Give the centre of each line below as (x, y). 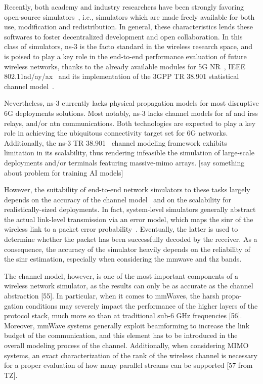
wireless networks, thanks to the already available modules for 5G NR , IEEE (125, 66)
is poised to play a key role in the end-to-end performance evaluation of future (125, 56)
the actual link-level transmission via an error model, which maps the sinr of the (129, 219)
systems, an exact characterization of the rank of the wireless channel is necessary (131, 355)
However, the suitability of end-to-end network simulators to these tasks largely (127, 189)
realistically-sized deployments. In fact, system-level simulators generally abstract (130, 209)
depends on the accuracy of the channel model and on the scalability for (118, 199)
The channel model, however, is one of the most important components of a (121, 275)
